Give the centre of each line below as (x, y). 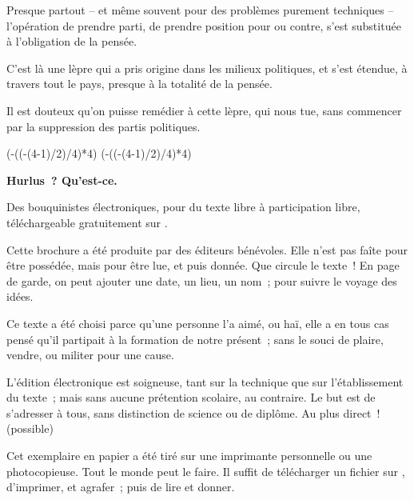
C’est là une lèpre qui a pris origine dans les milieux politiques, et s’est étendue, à (207, 68)
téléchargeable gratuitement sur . (87, 222)
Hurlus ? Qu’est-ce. (62, 180)
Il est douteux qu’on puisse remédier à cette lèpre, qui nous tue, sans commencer (204, 110)
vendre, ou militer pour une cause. (90, 355)
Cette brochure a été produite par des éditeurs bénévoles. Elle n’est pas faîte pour (207, 249)
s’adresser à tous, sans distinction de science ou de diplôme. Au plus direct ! (193, 412)
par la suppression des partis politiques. (103, 126)
